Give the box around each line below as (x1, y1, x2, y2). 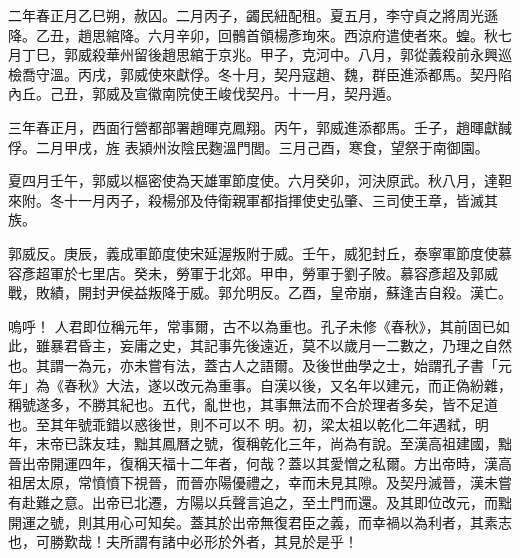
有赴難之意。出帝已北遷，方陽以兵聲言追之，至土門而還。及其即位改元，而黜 (8, 492, 512, 513)
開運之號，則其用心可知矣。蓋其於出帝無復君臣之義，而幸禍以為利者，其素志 (8, 511, 512, 532)
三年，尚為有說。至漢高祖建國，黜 (287, 433, 512, 454)
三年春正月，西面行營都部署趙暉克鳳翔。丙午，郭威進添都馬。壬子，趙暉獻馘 (8, 116, 512, 137)
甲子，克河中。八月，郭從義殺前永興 (259, 44, 498, 65)
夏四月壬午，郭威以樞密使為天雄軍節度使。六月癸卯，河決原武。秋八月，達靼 (8, 170, 512, 191)
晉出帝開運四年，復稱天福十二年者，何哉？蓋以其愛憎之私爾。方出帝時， (8, 452, 484, 473)
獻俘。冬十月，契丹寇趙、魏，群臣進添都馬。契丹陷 (175, 63, 512, 84)
